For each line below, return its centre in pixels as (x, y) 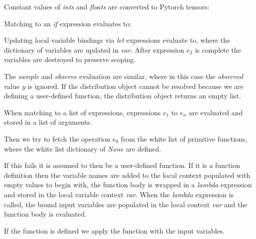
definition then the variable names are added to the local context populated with (127, 175)
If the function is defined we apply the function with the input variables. (114, 230)
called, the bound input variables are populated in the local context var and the (126, 204)
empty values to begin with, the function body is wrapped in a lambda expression (128, 185)
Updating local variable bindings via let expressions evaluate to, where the (117, 40)
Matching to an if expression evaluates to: (68, 23)
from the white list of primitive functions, (184, 138)
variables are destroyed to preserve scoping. (70, 59)
